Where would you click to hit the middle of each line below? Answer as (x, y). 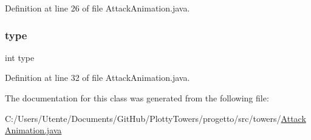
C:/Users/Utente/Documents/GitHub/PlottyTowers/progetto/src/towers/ (143, 118)
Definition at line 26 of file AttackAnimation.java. (97, 8)
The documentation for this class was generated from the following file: (137, 98)
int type (20, 57)
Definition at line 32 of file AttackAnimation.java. (97, 78)
